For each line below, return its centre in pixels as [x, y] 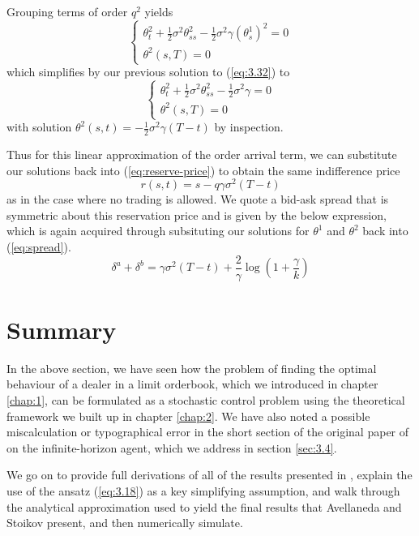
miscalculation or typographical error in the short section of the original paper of [208, 432]
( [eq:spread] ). [39, 247]
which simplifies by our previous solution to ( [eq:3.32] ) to [148, 72]
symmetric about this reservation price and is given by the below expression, [197, 214]
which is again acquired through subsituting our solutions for [158, 231]
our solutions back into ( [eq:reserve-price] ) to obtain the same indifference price [203, 170]
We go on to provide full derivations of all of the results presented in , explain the [209, 475]
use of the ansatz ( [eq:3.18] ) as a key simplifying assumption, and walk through [203, 490]
